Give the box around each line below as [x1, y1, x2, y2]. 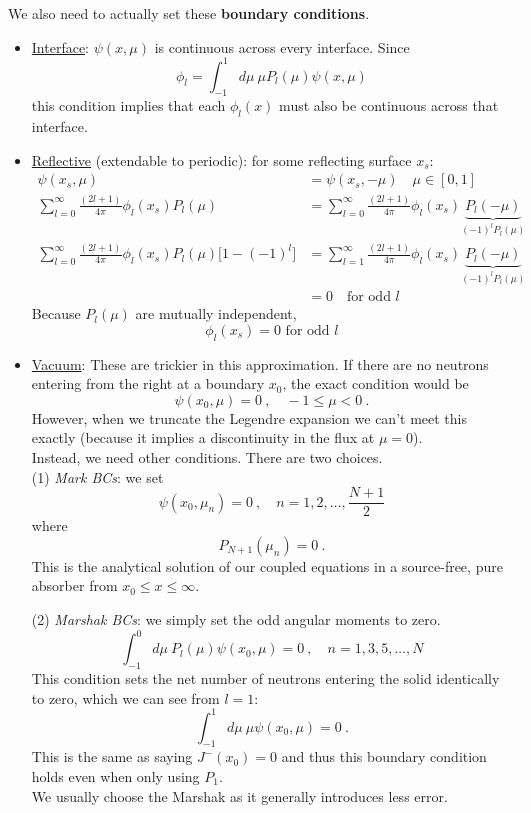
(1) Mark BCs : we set [31, 466, 164, 487]
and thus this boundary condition [281, 746, 487, 767]
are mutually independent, [135, 303, 297, 324]
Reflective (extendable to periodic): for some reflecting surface [31, 149, 412, 170]
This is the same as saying [31, 746, 193, 767]
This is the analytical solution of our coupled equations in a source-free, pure [31, 555, 503, 576]
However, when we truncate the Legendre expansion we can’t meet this [31, 407, 467, 428]
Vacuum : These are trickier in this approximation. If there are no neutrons [31, 353, 489, 374]
